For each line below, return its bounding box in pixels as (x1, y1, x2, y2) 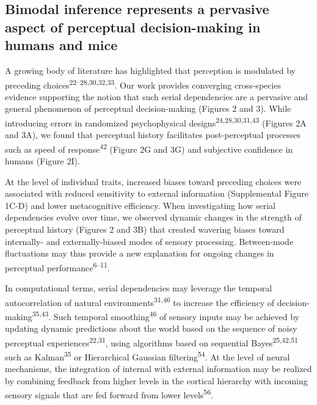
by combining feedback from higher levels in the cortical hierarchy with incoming (5, 374, 308, 387)
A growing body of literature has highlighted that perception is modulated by (5, 64, 296, 76)
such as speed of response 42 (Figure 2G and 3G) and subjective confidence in (5, 140, 293, 155)
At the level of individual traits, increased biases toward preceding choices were (5, 175, 302, 188)
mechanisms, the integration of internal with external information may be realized (5, 362, 312, 375)
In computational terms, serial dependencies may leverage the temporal (5, 282, 272, 294)
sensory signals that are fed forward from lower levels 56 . (5, 387, 213, 401)
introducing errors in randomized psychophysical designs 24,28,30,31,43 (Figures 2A (5, 115, 307, 129)
